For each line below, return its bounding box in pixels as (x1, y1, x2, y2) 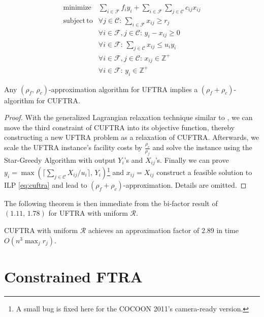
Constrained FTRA (4, 266, 143, 286)
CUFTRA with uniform (4, 225, 78, 236)
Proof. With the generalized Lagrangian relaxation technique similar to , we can (4, 112, 253, 123)
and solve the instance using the (152, 142, 252, 152)
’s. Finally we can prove (155, 154, 229, 165)
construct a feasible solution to (156, 166, 252, 177)
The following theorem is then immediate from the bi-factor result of (4, 197, 218, 208)
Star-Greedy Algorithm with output (4, 154, 116, 165)
